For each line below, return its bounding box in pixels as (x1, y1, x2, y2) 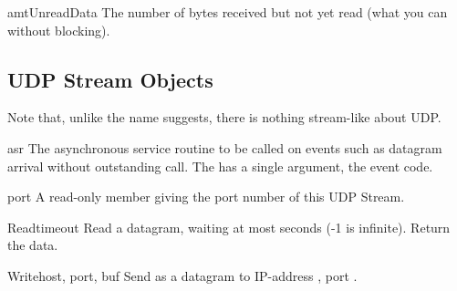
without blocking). (7, 20, 110, 39)
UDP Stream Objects (7, 65, 213, 93)
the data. (7, 235, 58, 255)
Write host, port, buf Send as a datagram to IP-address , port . (7, 265, 358, 285)
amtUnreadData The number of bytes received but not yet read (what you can (7, 3, 448, 21)
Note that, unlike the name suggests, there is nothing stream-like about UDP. (7, 108, 441, 127)
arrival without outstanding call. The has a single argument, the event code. (7, 156, 433, 175)
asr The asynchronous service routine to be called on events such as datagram (7, 138, 442, 157)
